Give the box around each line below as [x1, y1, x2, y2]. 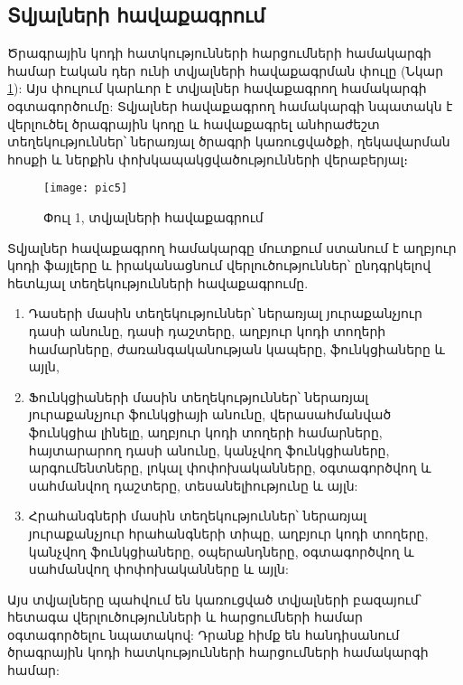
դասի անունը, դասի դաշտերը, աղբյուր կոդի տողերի [28, 321, 386, 340]
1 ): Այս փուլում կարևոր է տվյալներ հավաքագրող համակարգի [7, 79, 427, 98]
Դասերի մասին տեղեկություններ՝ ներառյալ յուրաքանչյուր [28, 304, 422, 323]
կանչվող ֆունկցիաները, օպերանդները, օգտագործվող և [28, 541, 414, 560]
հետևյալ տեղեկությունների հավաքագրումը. [7, 273, 309, 292]
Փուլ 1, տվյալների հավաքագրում [43, 208, 264, 227]
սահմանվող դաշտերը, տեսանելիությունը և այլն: [28, 475, 358, 494]
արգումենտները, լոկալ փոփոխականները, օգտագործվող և [28, 458, 431, 477]
